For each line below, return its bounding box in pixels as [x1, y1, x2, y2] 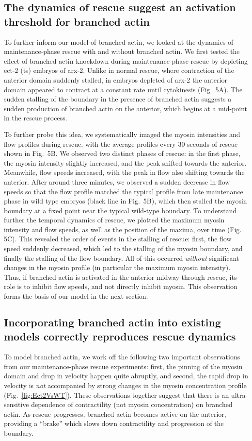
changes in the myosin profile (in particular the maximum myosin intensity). [4, 262, 231, 272]
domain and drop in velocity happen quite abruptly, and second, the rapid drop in [4, 371, 248, 381]
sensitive [4, 399, 29, 409]
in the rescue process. [4, 113, 67, 123]
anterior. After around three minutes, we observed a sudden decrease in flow [4, 176, 230, 187]
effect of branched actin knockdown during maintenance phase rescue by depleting [4, 55, 248, 66]
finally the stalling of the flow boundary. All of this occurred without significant [4, 253, 239, 263]
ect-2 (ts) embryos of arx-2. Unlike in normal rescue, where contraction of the [4, 65, 234, 75]
